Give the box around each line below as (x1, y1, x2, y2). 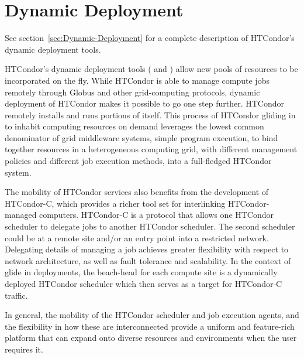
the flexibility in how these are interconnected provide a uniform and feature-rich (5, 320, 295, 332)
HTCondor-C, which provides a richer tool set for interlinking (5, 197, 226, 209)
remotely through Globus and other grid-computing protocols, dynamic (5, 86, 260, 98)
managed (5, 208, 37, 221)
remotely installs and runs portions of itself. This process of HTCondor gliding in (5, 108, 296, 121)
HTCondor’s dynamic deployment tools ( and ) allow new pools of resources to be (5, 63, 298, 75)
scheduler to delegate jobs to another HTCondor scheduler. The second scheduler (5, 220, 295, 233)
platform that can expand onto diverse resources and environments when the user (5, 331, 297, 344)
